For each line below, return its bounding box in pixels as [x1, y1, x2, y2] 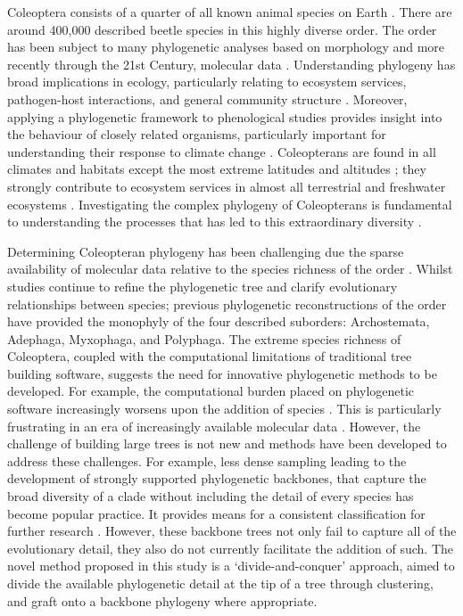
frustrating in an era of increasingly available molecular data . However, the [7, 416, 421, 435]
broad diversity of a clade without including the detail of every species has [7, 487, 414, 505]
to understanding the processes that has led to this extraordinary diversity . [7, 212, 422, 231]
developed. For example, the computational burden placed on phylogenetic [7, 382, 415, 400]
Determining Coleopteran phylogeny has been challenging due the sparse [7, 242, 404, 260]
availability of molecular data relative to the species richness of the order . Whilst [7, 259, 453, 278]
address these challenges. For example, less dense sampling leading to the [7, 451, 407, 470]
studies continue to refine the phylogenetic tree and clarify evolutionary [7, 276, 398, 295]
